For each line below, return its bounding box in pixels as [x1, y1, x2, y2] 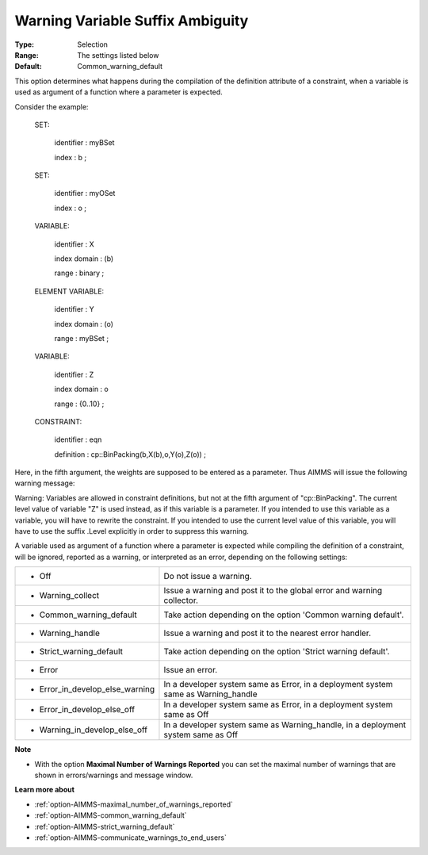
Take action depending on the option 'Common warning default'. [163, 609, 404, 620]
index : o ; [54, 203, 87, 213]
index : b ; [54, 152, 87, 162]
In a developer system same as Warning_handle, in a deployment [163, 719, 407, 730]
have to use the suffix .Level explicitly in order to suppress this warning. [14, 527, 250, 536]
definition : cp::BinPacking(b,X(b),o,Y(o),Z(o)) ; [54, 449, 206, 459]
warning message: [14, 478, 75, 488]
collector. [163, 595, 198, 606]
